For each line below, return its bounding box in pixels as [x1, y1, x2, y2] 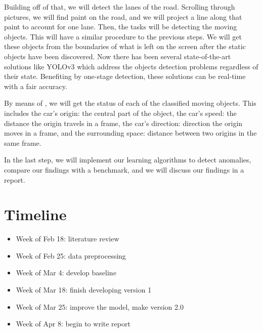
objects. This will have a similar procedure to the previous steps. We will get [4, 31, 242, 41]
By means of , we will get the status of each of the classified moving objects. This [4, 98, 256, 108]
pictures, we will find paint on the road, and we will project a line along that [4, 11, 242, 22]
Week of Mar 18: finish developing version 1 [16, 284, 152, 295]
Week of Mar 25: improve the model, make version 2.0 [16, 301, 184, 312]
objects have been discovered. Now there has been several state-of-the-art [4, 51, 231, 61]
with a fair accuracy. [4, 80, 67, 91]
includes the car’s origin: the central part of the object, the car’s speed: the [4, 107, 237, 118]
